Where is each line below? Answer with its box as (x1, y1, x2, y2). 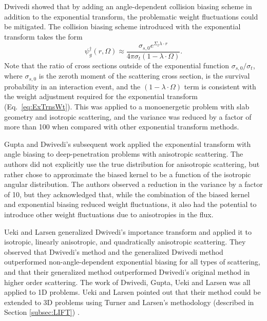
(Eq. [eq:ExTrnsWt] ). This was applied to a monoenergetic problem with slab (4, 101, 250, 112)
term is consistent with (184, 81, 256, 91)
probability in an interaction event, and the (4, 81, 141, 91)
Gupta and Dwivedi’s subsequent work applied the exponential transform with (4, 138, 251, 149)
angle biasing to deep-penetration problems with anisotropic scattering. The (4, 148, 243, 159)
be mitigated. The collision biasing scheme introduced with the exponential (4, 21, 241, 32)
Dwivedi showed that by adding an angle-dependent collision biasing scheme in (4, 1, 252, 11)
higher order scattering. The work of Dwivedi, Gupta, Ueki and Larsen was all (4, 276, 251, 287)
